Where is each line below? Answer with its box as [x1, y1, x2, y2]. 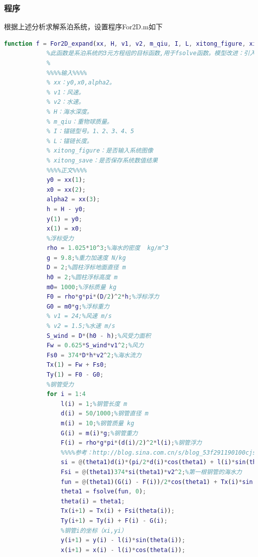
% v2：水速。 [46, 98, 85, 106]
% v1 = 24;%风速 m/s [46, 313, 112, 320]
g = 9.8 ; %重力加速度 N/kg [46, 254, 126, 261]
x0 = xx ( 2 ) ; [46, 186, 86, 193]
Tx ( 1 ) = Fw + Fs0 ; [46, 361, 107, 369]
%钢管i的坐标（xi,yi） [61, 527, 127, 534]
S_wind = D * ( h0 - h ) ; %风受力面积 [46, 332, 151, 339]
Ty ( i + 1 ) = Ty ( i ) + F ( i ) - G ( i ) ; [61, 517, 168, 524]
